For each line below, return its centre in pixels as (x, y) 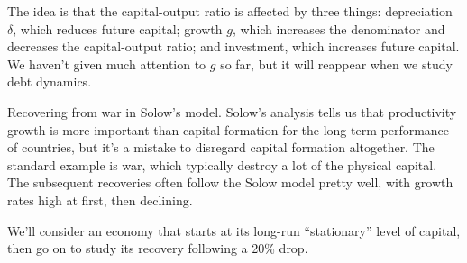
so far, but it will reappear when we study (336, 63)
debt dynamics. (50, 82)
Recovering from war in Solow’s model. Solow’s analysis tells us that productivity (232, 111)
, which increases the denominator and (339, 28)
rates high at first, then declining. (100, 200)
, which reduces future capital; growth (118, 28)
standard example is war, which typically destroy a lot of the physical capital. (222, 164)
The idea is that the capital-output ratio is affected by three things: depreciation (230, 11)
